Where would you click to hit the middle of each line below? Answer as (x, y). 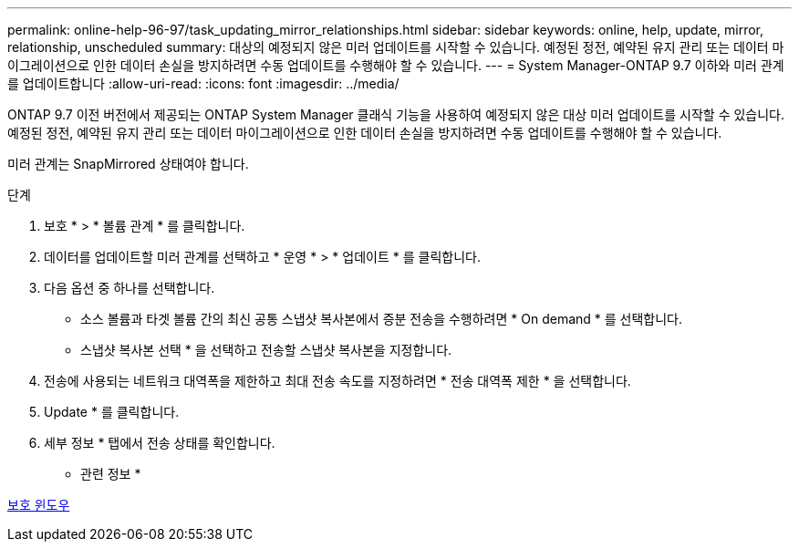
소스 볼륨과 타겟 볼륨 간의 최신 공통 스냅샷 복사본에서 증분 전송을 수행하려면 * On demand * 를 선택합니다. (381, 319)
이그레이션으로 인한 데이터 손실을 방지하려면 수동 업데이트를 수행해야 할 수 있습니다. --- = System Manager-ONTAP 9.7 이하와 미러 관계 (396, 65)
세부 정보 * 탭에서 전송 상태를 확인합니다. (160, 443)
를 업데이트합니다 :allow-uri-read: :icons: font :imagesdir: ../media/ (203, 83)
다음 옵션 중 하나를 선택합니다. (130, 288)
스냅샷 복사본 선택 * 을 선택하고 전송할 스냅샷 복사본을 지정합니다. (266, 350)
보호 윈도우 (39, 505)
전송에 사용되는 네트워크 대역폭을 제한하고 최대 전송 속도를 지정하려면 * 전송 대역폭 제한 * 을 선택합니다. (337, 381)
